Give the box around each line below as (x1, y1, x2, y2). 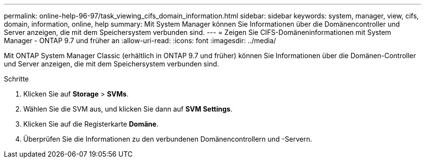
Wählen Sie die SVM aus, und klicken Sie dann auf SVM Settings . (23, 105, 232, 113)
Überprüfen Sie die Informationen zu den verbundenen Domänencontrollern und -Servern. (23, 135, 312, 143)
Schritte (4, 75, 29, 83)
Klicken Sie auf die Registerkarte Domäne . (23, 120, 159, 128)
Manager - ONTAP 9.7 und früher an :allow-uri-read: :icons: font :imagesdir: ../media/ (4, 36, 276, 45)
